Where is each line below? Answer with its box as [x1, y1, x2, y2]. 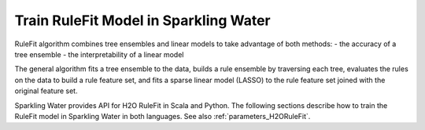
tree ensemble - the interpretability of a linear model [14, 49, 184, 59]
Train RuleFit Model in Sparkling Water [14, 12, 271, 29]
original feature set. [14, 86, 78, 96]
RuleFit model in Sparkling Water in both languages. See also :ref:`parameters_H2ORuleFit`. [14, 111, 311, 121]
